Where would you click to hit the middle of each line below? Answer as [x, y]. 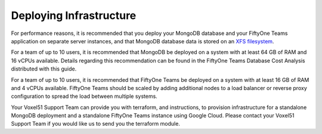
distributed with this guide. [44, 69]
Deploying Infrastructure [74, 15]
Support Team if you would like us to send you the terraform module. [95, 124]
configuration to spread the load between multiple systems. [84, 96]
